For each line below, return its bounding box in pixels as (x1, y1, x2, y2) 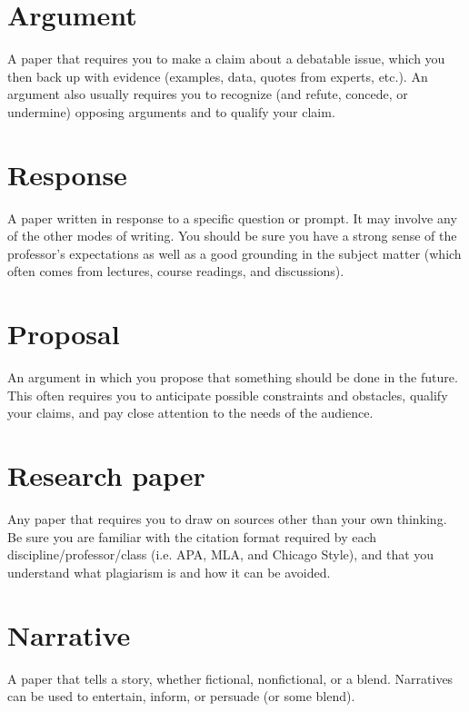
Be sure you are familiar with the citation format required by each (7, 527, 377, 546)
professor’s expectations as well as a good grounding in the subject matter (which (7, 243, 462, 262)
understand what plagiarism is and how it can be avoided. (7, 562, 331, 581)
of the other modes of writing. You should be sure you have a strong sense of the (7, 226, 457, 245)
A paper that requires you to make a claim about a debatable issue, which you (7, 49, 445, 68)
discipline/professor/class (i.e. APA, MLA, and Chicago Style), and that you (7, 545, 434, 564)
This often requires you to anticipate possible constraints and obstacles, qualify (7, 385, 448, 404)
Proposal (7, 315, 120, 352)
